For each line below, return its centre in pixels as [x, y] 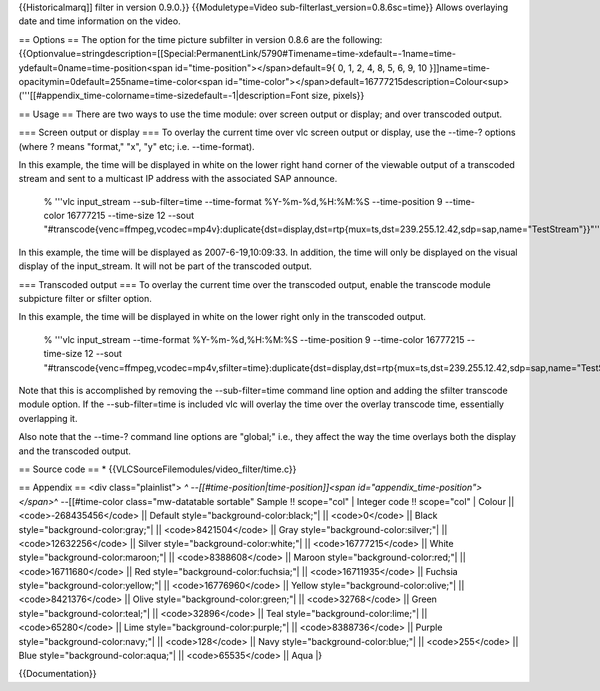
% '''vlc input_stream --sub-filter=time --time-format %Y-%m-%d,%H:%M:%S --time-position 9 [243, 201]
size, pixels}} [338, 96]
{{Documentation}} [57, 674]
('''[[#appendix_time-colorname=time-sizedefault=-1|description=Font [164, 96]
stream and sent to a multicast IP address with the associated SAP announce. [178, 179]
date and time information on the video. [99, 21]
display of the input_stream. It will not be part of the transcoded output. [165, 266]
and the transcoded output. [75, 451]
